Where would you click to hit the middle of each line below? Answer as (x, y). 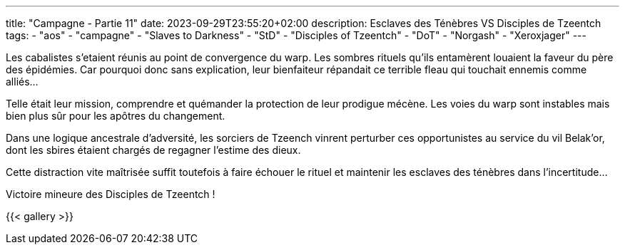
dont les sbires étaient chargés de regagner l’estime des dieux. (153, 150)
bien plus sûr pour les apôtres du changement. (116, 116)
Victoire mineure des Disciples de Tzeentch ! (111, 194)
